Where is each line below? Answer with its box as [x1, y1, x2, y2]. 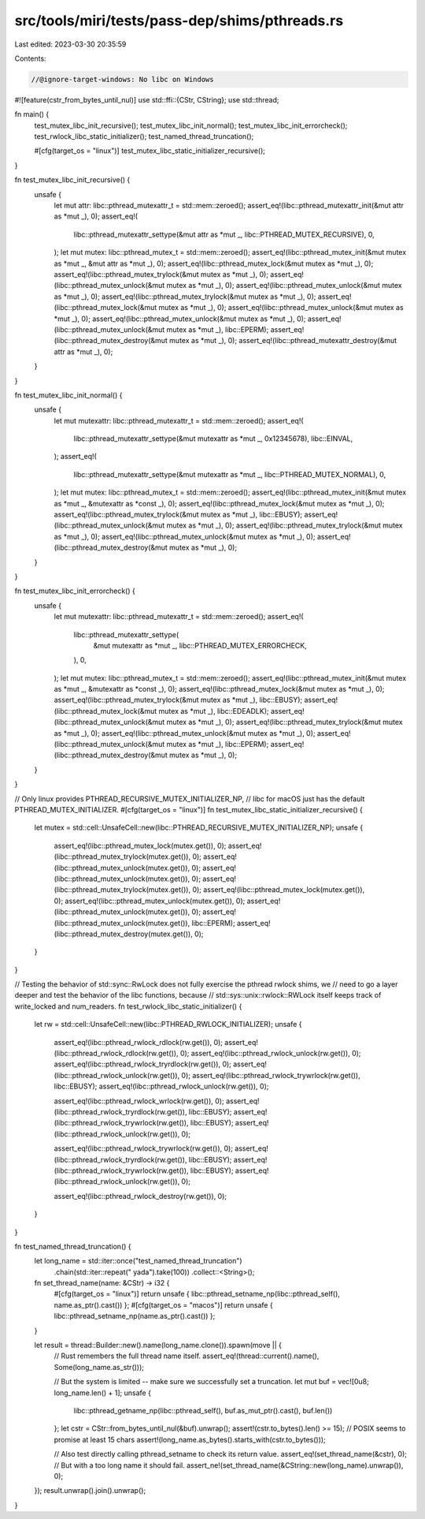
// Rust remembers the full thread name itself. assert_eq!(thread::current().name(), [54, 1351, 320, 1360]
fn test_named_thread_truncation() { [14, 1241, 131, 1251]
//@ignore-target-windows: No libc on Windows [31, 75, 214, 84]
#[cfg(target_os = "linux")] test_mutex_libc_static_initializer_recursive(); [34, 146, 266, 155]
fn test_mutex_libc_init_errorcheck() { [14, 586, 135, 595]
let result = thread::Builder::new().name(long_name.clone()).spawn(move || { [34, 1341, 283, 1350]
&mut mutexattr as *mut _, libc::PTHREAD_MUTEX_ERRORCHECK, [93, 640, 307, 650]
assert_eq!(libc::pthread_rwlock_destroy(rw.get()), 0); [54, 1191, 227, 1200]
